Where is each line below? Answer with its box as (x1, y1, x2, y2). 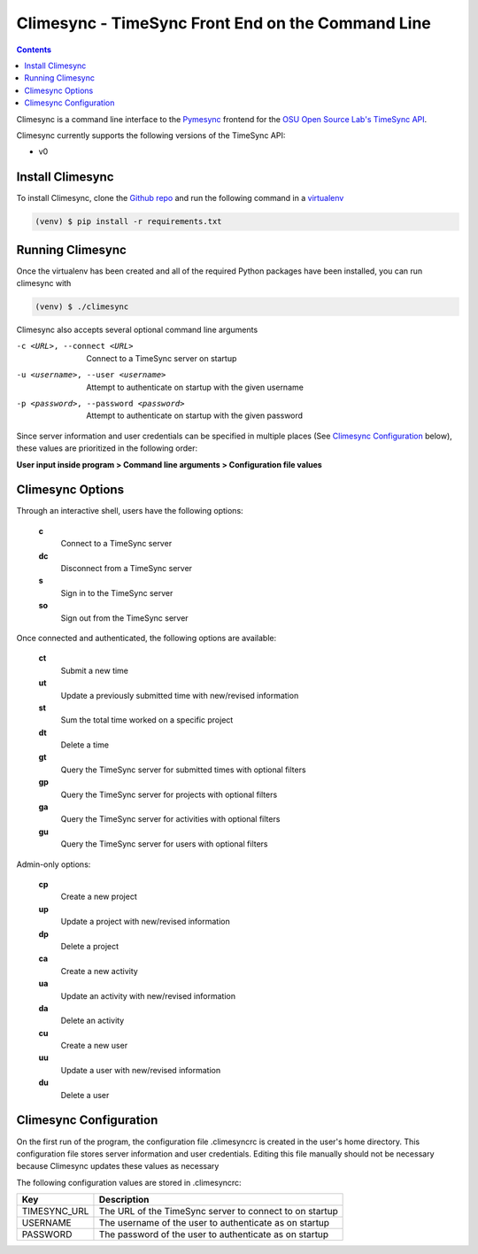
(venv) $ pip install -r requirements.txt (35, 217, 222, 227)
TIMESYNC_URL (21, 1205, 89, 1218)
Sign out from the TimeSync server (60, 612, 189, 623)
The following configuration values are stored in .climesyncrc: (16, 1177, 243, 1188)
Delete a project (60, 940, 119, 951)
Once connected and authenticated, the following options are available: (16, 632, 277, 643)
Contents (16, 44, 52, 55)
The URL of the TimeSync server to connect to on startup (98, 1205, 338, 1218)
